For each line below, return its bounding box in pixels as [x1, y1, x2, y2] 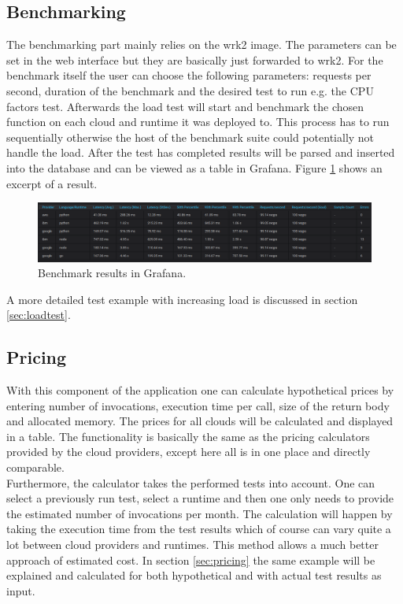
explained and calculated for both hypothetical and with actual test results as [6, 567, 382, 584]
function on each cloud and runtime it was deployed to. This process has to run [6, 113, 390, 130]
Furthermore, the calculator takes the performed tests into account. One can [6, 474, 375, 491]
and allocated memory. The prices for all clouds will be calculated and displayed [6, 413, 394, 429]
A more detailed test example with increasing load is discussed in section [6, 291, 358, 307]
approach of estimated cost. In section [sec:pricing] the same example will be [6, 551, 375, 568]
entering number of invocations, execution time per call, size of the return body [6, 397, 390, 413]
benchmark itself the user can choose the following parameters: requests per [6, 67, 372, 83]
